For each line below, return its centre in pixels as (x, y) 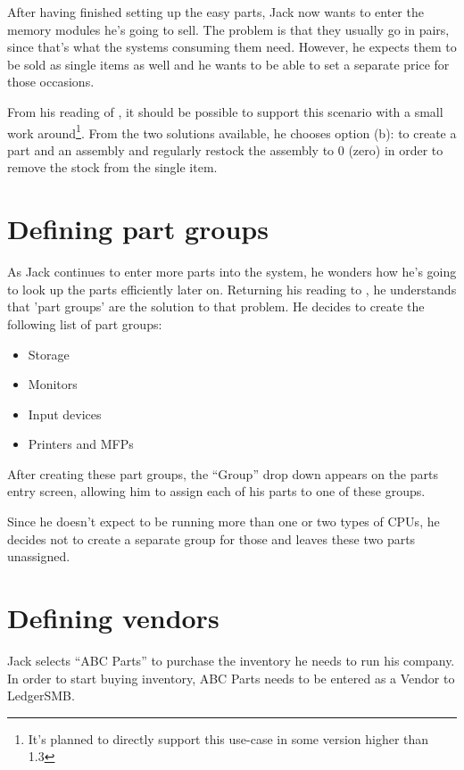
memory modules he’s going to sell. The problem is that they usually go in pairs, (228, 29)
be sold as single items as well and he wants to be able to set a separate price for (228, 64)
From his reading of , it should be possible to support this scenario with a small (225, 111)
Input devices (65, 414)
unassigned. (39, 556)
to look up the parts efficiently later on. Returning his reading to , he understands (232, 289)
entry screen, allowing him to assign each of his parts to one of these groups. (216, 491)
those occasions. (51, 82)
